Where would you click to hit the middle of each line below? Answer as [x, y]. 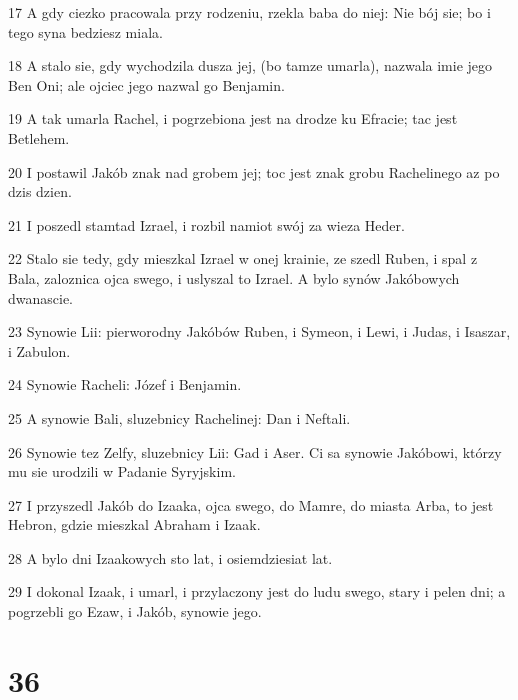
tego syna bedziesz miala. [85, 31]
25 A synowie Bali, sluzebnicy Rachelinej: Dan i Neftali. [179, 417]
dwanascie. [41, 297]
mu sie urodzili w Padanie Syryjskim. [122, 471]
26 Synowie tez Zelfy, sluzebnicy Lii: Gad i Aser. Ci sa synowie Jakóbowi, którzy [255, 451]
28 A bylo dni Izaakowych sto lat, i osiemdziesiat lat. [170, 557]
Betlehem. [39, 137]
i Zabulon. [39, 350]
